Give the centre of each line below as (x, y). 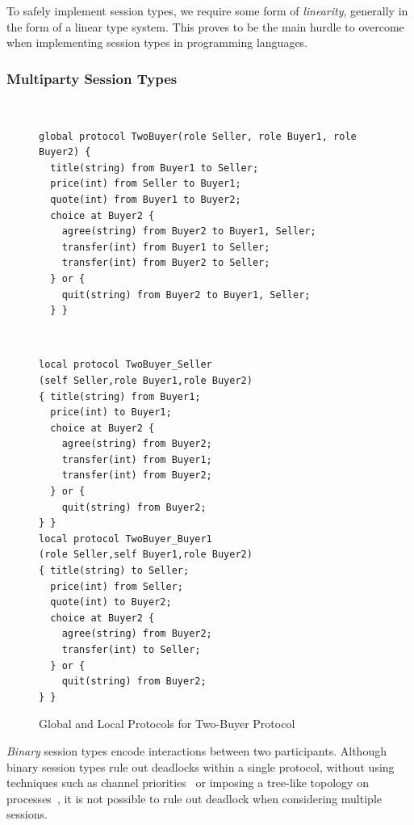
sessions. (27, 814)
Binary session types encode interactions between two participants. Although (197, 750)
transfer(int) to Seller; (131, 650)
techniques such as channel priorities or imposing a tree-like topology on (188, 783)
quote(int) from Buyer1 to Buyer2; (146, 199)
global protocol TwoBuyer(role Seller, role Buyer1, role (198, 136)
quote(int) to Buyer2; (111, 602)
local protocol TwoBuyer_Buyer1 (125, 539)
